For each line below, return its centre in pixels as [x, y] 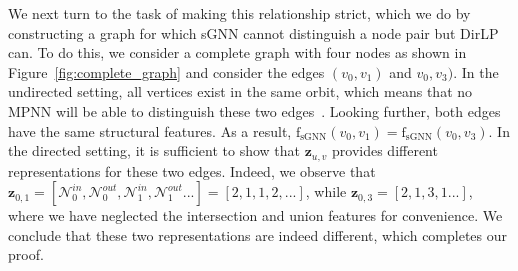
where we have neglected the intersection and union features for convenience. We [255, 215]
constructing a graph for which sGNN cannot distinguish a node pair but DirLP [253, 32]
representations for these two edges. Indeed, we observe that [192, 170]
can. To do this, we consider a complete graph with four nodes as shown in [237, 52]
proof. [26, 254]
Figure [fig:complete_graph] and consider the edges [166, 71]
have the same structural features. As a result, [150, 130]
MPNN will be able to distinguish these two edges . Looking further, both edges [254, 110]
